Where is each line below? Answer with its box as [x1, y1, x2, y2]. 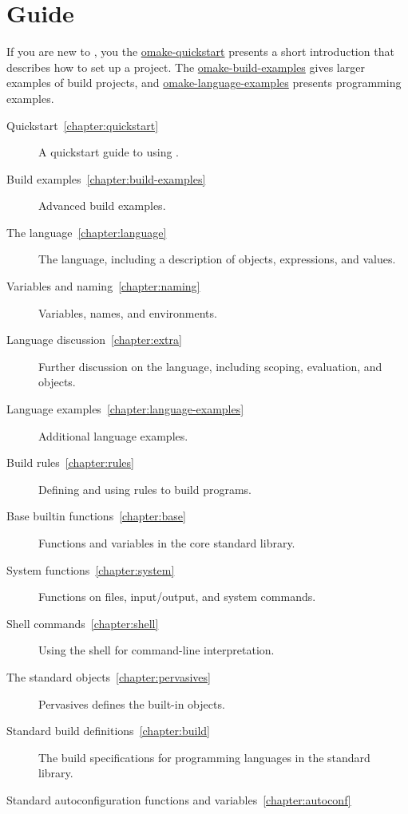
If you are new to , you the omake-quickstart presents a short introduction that [6, 43, 394, 60]
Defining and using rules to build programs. [38, 480, 252, 497]
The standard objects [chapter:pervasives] [6, 668, 211, 685]
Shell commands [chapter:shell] [6, 614, 159, 631]
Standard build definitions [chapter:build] [6, 722, 210, 739]
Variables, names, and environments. [38, 304, 217, 321]
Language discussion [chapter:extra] [6, 331, 182, 348]
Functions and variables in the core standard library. [38, 535, 295, 551]
